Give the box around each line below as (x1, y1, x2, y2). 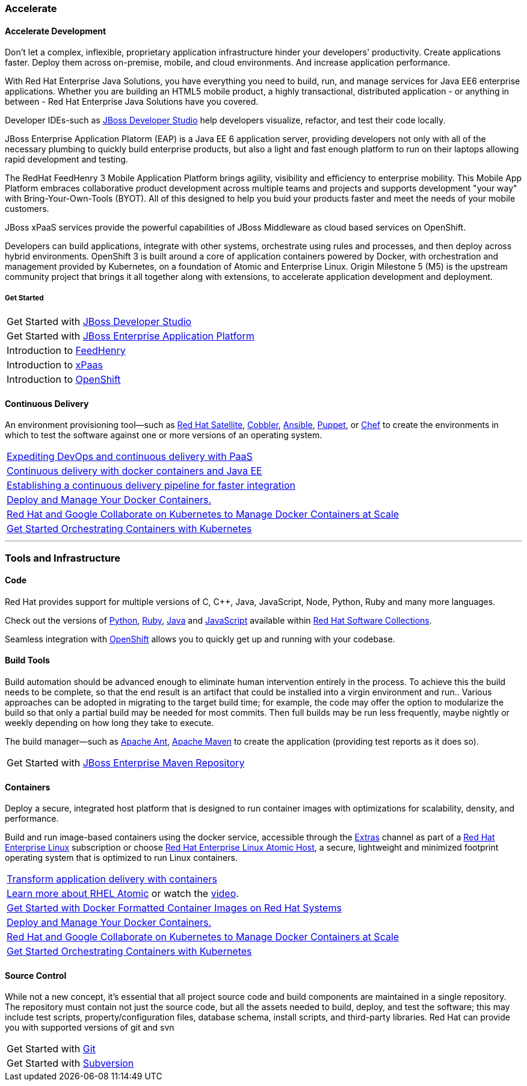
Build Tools (5, 655, 50, 666)
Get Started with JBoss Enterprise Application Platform (7, 330, 254, 342)
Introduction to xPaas (7, 359, 103, 371)
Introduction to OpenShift (7, 373, 121, 385)
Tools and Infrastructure (5, 551, 121, 564)
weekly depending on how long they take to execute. (5, 718, 214, 728)
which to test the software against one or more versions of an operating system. (5, 430, 322, 441)
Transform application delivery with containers (7, 873, 217, 886)
